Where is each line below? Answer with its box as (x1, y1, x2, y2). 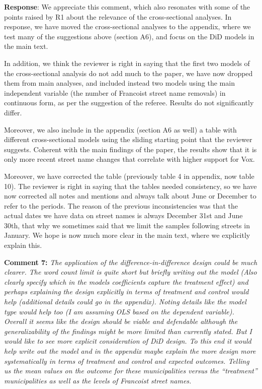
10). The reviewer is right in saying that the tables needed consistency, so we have (4, 180, 257, 191)
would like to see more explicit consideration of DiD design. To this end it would (4, 336, 251, 346)
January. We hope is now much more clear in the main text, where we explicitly (4, 230, 250, 240)
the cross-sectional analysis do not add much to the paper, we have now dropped (4, 68, 253, 78)
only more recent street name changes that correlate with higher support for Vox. (4, 154, 255, 164)
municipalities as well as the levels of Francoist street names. (4, 375, 192, 385)
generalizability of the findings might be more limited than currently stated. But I (4, 326, 252, 336)
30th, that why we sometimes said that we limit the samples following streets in (4, 220, 250, 230)
